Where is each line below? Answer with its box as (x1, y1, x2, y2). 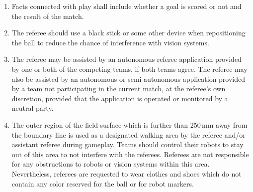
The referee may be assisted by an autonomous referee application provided (11, 54, 242, 64)
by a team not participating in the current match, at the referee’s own (11, 83, 226, 94)
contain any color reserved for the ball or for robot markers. (11, 178, 194, 189)
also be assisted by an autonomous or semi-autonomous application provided (11, 73, 246, 84)
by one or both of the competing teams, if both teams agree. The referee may (11, 63, 248, 74)
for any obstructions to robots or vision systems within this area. (11, 159, 210, 169)
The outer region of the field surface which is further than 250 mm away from (11, 119, 248, 130)
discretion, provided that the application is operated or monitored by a (11, 93, 228, 103)
